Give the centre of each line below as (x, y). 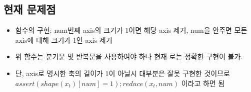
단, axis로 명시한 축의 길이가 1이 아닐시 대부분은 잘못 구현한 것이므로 (122, 73)
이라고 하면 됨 (203, 83)
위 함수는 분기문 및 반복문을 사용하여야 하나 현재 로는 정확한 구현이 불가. (129, 56)
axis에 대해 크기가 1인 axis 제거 (64, 40)
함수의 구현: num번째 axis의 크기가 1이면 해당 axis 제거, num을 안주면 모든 (131, 30)
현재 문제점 (30, 9)
